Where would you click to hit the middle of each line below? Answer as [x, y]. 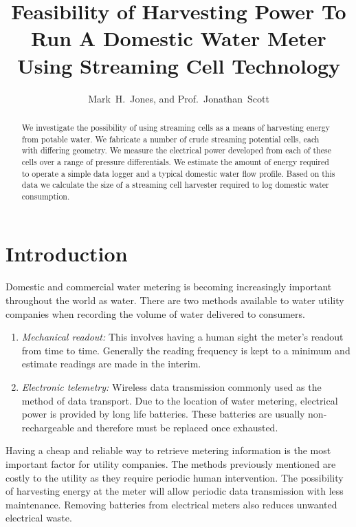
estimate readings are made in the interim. [111, 364]
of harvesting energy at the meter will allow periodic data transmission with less [175, 491]
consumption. [46, 196]
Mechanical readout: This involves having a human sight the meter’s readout [182, 337]
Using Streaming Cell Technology [179, 65]
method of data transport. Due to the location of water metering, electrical [180, 400]
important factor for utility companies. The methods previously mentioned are [171, 463]
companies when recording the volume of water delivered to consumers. [155, 313]
